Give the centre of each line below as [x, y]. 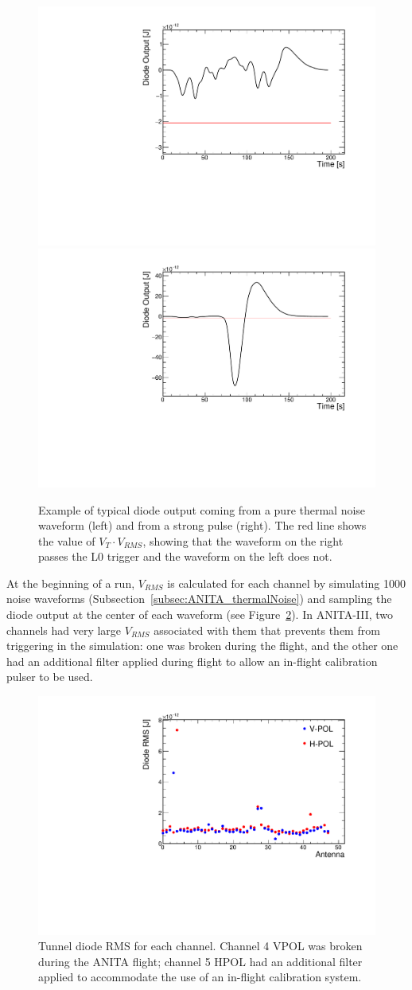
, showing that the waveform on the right [243, 540]
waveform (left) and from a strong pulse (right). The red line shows [202, 525]
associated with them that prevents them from [267, 630]
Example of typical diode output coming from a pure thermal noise [202, 509]
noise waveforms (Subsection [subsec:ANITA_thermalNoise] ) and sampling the [199, 599]
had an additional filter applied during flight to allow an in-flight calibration [192, 661]
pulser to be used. [50, 677]
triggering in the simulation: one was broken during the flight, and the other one [202, 646]
